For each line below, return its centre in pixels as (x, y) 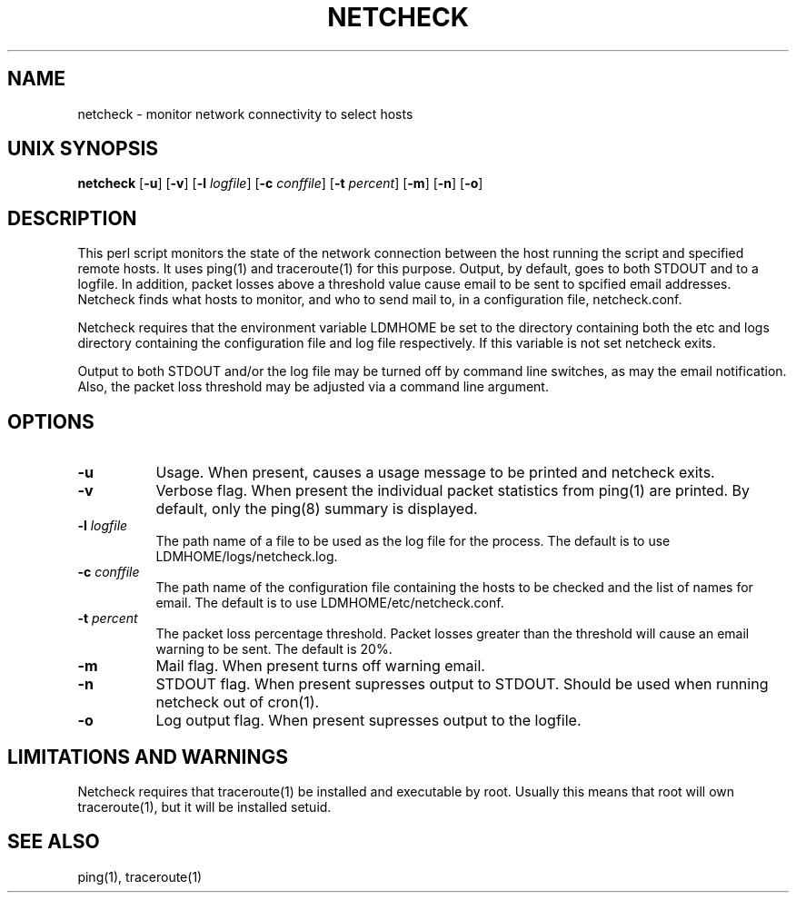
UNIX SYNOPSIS (83, 149)
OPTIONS (51, 421)
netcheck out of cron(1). (238, 702)
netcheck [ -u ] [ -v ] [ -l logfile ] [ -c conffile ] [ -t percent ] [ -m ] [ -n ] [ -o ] (280, 183)
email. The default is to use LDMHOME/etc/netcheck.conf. (330, 603)
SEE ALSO (54, 842)
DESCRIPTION (72, 218)
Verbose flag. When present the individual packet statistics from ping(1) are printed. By (453, 491)
